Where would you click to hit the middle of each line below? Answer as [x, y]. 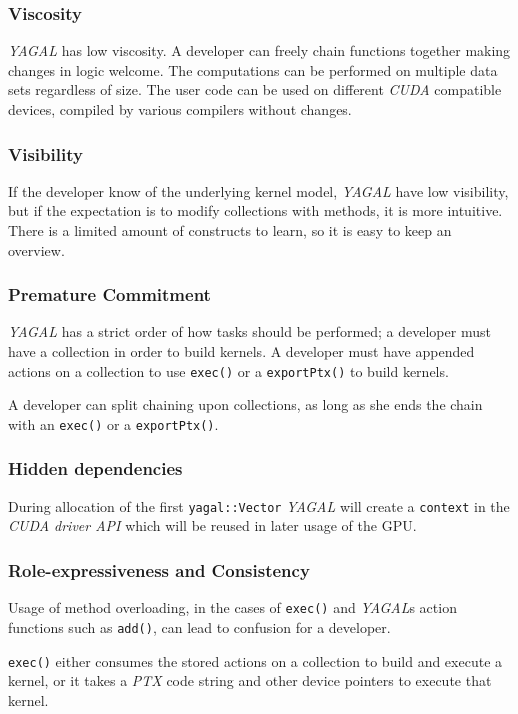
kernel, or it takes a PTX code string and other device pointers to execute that [250, 680]
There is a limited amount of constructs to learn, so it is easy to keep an [230, 230]
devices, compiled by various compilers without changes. [180, 109]
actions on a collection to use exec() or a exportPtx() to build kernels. [228, 370]
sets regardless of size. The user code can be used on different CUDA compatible [255, 89]
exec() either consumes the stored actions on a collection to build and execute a [255, 660]
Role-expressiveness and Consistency [159, 569]
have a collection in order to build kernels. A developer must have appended [241, 351]
